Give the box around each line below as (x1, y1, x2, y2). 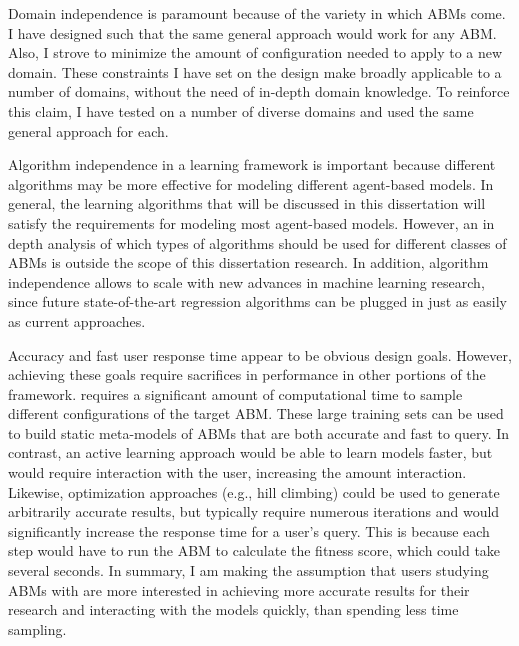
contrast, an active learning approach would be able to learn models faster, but (8, 442, 493, 463)
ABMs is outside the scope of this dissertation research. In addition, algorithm (8, 252, 489, 273)
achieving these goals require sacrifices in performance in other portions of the (8, 364, 486, 385)
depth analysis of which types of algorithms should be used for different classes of (8, 232, 507, 253)
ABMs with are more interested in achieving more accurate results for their (8, 579, 470, 600)
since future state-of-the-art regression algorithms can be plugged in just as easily (8, 291, 507, 312)
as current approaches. (8, 310, 146, 331)
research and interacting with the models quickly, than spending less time (8, 599, 459, 620)
